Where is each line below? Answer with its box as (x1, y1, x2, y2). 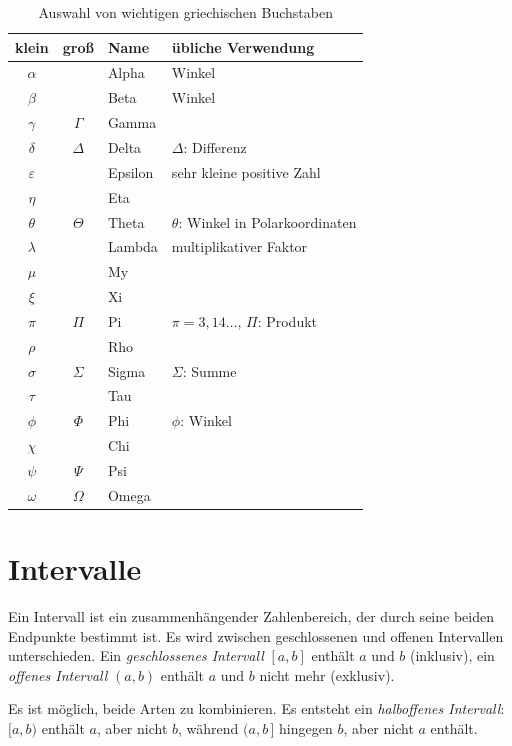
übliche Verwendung (171, 36, 315, 57)
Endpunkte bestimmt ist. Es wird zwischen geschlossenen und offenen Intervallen (8, 625, 504, 646)
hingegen (279, 717, 333, 738)
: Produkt (257, 310, 318, 331)
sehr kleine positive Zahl (171, 161, 321, 182)
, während (178, 717, 239, 738)
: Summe (182, 360, 237, 381)
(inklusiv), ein (410, 645, 495, 666)
